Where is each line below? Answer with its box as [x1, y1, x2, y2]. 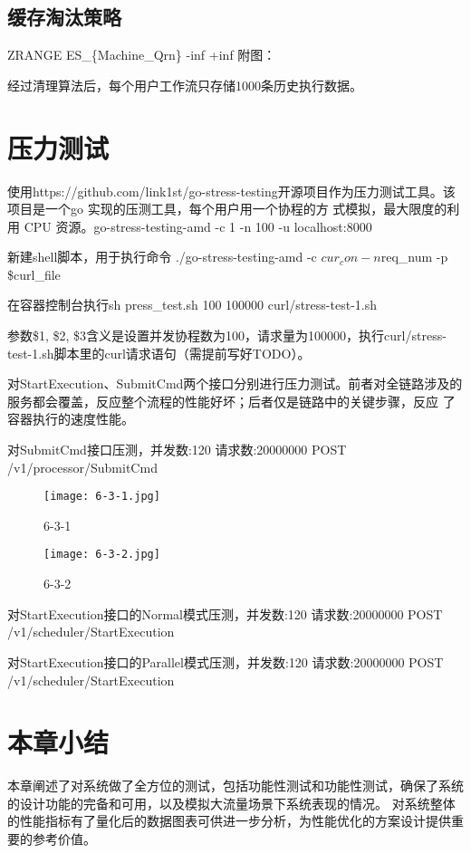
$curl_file [7, 264, 61, 283]
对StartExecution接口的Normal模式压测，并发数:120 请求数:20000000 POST [7, 604, 443, 623]
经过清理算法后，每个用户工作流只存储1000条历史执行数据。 [7, 75, 362, 94]
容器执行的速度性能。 [7, 409, 134, 428]
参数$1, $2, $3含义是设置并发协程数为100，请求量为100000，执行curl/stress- [7, 326, 447, 345]
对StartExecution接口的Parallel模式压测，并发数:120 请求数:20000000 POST [7, 652, 444, 671]
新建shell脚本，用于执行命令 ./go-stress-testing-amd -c [7, 247, 317, 266]
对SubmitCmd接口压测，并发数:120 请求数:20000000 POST [7, 440, 347, 459]
